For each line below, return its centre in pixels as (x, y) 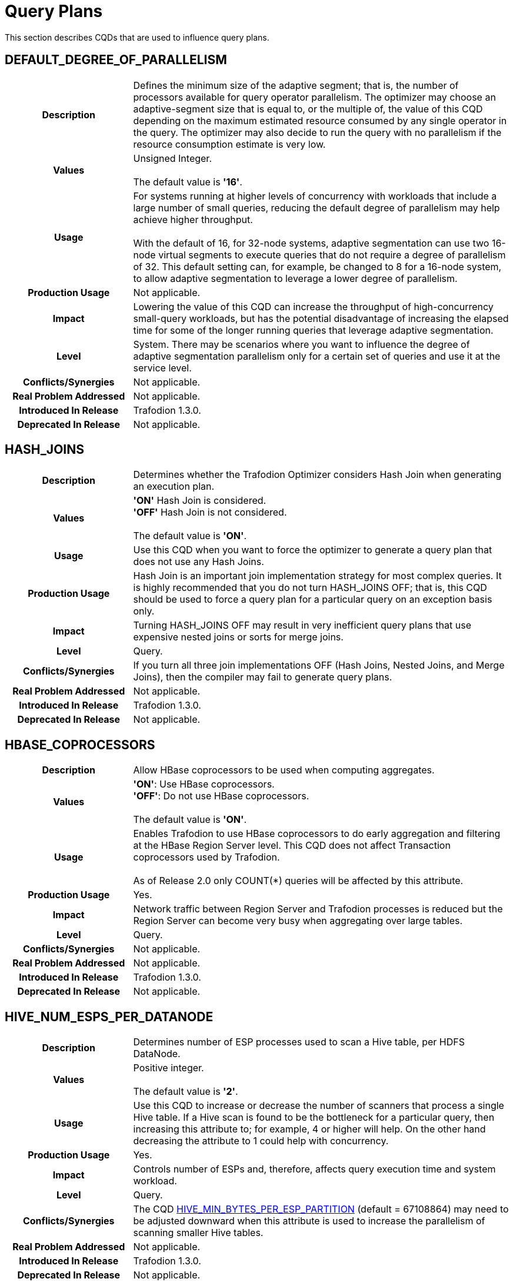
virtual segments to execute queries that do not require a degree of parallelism (332, 255)
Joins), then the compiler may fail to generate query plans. (263, 677)
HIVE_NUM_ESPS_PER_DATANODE (109, 1017)
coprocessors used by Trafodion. (206, 857)
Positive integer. (169, 1068)
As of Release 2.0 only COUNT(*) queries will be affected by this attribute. (298, 881)
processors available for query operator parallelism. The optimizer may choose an (314, 97)
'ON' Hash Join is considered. (200, 501)
